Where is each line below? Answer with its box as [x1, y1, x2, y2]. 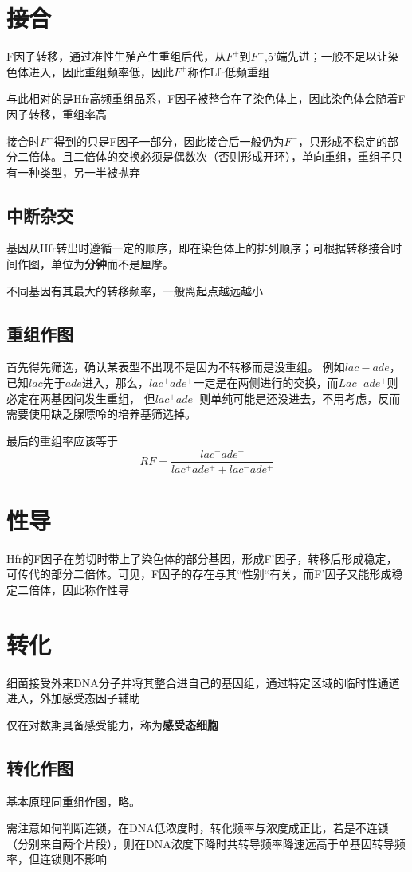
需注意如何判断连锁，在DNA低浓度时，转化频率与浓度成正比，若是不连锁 [6, 819, 389, 836]
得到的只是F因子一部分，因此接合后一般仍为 [53, 132, 284, 149]
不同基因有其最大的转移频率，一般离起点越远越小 [6, 282, 263, 299]
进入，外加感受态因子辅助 [6, 690, 140, 706]
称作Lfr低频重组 [187, 63, 269, 80]
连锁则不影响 [39, 850, 107, 867]
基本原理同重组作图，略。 [6, 792, 140, 809]
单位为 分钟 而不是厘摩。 [50, 256, 174, 272]
